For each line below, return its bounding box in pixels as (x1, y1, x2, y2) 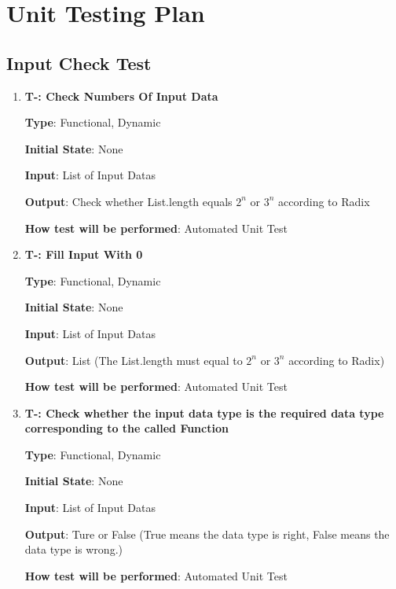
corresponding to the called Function (24, 420, 229, 436)
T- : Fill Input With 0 (24, 246, 143, 263)
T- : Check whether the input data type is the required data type (24, 404, 384, 421)
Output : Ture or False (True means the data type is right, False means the (24, 525, 390, 542)
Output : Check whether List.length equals (24, 193, 233, 209)
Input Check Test (6, 50, 152, 75)
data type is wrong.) (24, 541, 123, 558)
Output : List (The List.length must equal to (24, 352, 243, 368)
